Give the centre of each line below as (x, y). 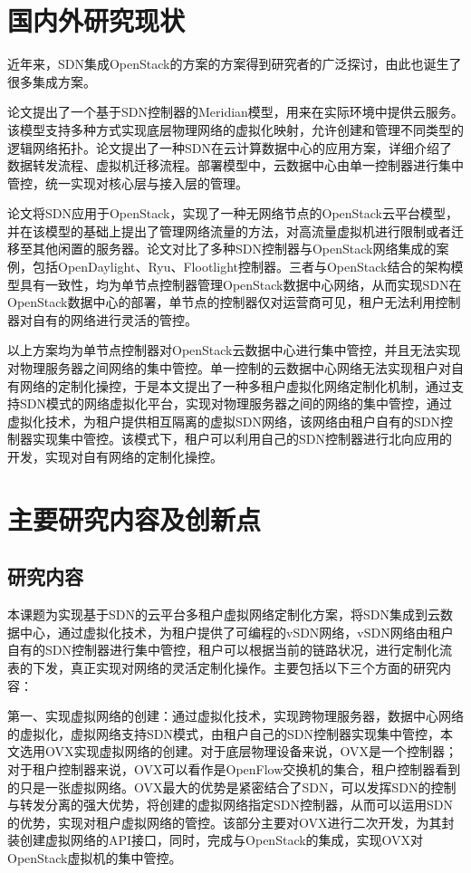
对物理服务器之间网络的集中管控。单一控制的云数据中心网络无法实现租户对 (229, 368)
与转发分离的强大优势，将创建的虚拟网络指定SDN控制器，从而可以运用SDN (230, 805)
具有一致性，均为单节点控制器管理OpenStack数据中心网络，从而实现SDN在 (240, 284)
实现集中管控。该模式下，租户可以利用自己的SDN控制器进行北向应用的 (242, 439)
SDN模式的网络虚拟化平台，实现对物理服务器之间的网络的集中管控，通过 (235, 403)
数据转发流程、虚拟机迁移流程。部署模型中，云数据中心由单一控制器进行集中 (235, 165)
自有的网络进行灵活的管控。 (115, 319)
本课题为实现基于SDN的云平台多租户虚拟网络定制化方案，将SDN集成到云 (224, 614)
